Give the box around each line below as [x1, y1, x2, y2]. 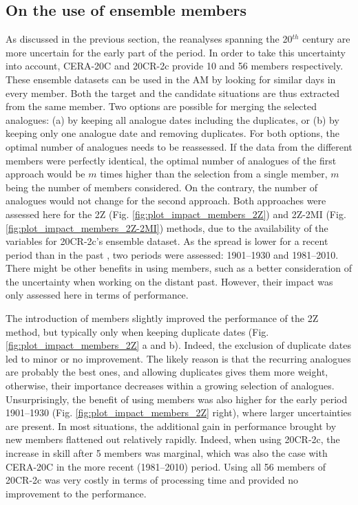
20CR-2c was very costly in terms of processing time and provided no [6, 473, 298, 487]
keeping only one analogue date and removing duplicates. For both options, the [6, 126, 340, 140]
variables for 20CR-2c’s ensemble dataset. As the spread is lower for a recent [6, 234, 328, 248]
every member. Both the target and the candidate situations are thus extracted [6, 85, 340, 100]
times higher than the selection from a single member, [100, 166, 328, 181]
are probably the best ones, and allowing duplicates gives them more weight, [6, 365, 328, 379]
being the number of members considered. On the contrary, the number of [6, 180, 318, 194]
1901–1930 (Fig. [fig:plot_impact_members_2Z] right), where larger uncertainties [6, 405, 352, 420]
